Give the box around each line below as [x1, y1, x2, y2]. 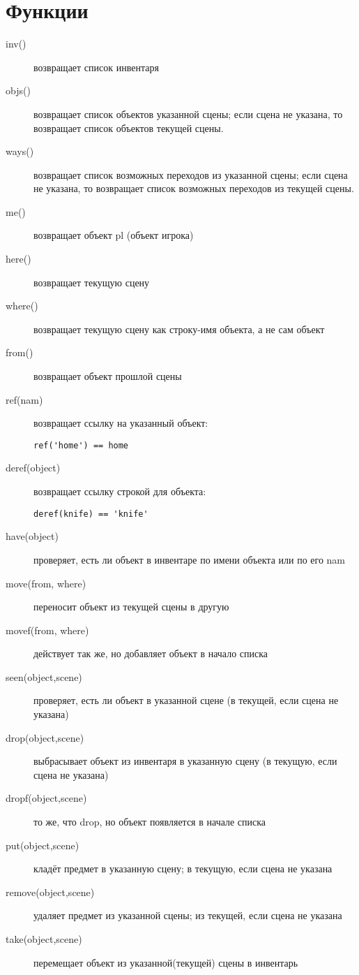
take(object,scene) [6, 932, 82, 946]
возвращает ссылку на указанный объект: [33, 416, 208, 430]
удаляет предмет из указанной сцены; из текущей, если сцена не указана [33, 908, 342, 923]
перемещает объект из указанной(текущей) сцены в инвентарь [33, 955, 298, 969]
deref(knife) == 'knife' [33, 508, 148, 519]
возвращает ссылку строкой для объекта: [33, 484, 206, 499]
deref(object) [6, 460, 61, 475]
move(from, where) [6, 576, 86, 590]
